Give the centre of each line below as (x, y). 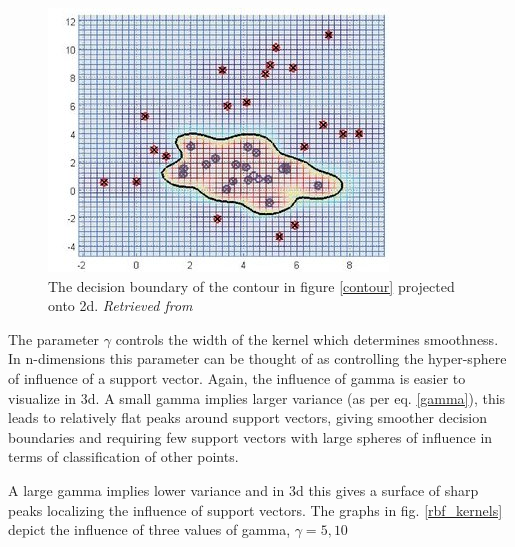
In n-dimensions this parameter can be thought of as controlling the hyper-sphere (257, 358)
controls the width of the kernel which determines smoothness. (307, 338)
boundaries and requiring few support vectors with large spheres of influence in (250, 436)
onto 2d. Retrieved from (120, 305)
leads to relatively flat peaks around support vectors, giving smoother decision (248, 417)
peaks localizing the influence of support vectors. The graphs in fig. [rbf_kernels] (255, 509)
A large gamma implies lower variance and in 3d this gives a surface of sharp (243, 489)
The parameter (54, 338)
